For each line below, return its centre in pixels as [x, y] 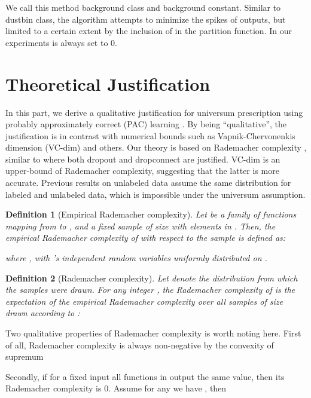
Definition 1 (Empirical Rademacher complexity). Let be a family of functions [151, 214]
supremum [25, 356]
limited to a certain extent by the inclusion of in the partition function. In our [149, 31]
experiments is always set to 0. [61, 42]
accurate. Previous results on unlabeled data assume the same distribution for [148, 183]
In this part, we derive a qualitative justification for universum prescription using [154, 112]
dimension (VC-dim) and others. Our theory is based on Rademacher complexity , [156, 147]
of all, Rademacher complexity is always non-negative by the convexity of [140, 345]
